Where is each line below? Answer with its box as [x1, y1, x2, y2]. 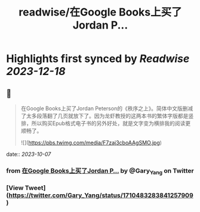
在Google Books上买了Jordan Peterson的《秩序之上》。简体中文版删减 [20, 105, 193, 112]
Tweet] [24, 184, 46, 192]
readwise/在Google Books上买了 [19, 5, 182, 19]
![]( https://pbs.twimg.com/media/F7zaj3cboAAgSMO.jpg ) [20, 139, 162, 146]
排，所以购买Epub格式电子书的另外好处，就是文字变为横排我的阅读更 [20, 120, 191, 127]
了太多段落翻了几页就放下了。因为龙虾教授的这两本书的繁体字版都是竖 [20, 113, 194, 119]
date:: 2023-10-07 [6, 151, 51, 158]
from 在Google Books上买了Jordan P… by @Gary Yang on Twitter [6, 166, 194, 176]
